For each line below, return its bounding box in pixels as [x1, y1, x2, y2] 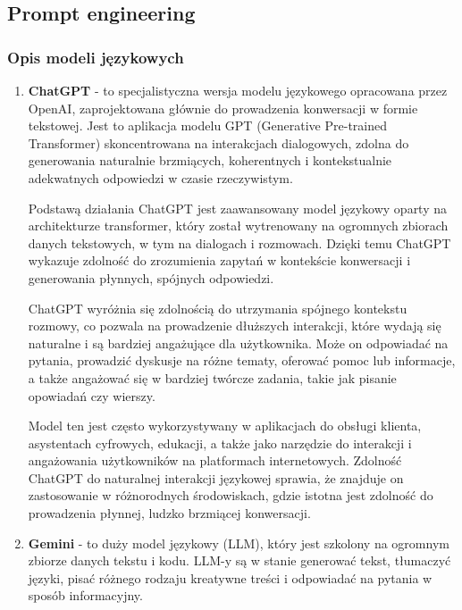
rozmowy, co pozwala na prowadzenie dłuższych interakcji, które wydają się [28, 316, 441, 335]
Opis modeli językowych [7, 46, 184, 68]
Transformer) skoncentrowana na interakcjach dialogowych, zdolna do [28, 133, 409, 152]
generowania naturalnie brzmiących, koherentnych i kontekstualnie [28, 151, 392, 170]
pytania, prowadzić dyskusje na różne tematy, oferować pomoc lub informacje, [28, 351, 456, 370]
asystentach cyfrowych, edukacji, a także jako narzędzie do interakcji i [28, 433, 412, 452]
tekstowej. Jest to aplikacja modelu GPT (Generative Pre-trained [28, 116, 388, 135]
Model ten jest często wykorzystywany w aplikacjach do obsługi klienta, [28, 416, 422, 435]
